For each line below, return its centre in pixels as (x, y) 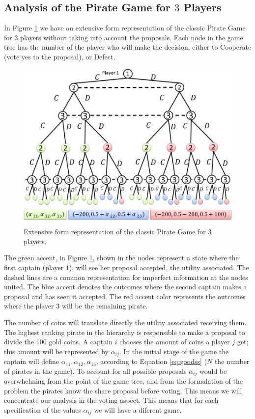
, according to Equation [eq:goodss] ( (151, 361)
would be (213, 371)
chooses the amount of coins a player (175, 342)
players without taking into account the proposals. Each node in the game (132, 37)
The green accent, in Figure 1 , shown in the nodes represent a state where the (121, 258)
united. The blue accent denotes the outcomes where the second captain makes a (126, 287)
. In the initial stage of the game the (174, 351)
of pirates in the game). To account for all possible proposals (95, 371)
